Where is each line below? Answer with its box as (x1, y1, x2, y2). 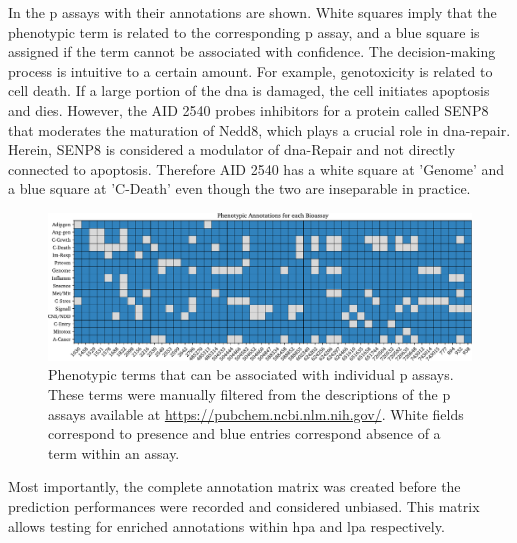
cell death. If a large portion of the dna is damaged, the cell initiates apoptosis (8, 80, 490, 101)
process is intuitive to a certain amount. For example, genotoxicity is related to (8, 60, 493, 81)
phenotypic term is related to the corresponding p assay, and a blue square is (8, 21, 480, 42)
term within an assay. (48, 442, 180, 463)
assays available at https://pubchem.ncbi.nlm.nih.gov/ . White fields (48, 403, 464, 424)
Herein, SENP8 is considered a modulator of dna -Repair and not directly (8, 139, 456, 160)
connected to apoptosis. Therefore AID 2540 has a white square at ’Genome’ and (8, 158, 505, 179)
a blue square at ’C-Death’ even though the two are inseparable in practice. (8, 178, 471, 199)
